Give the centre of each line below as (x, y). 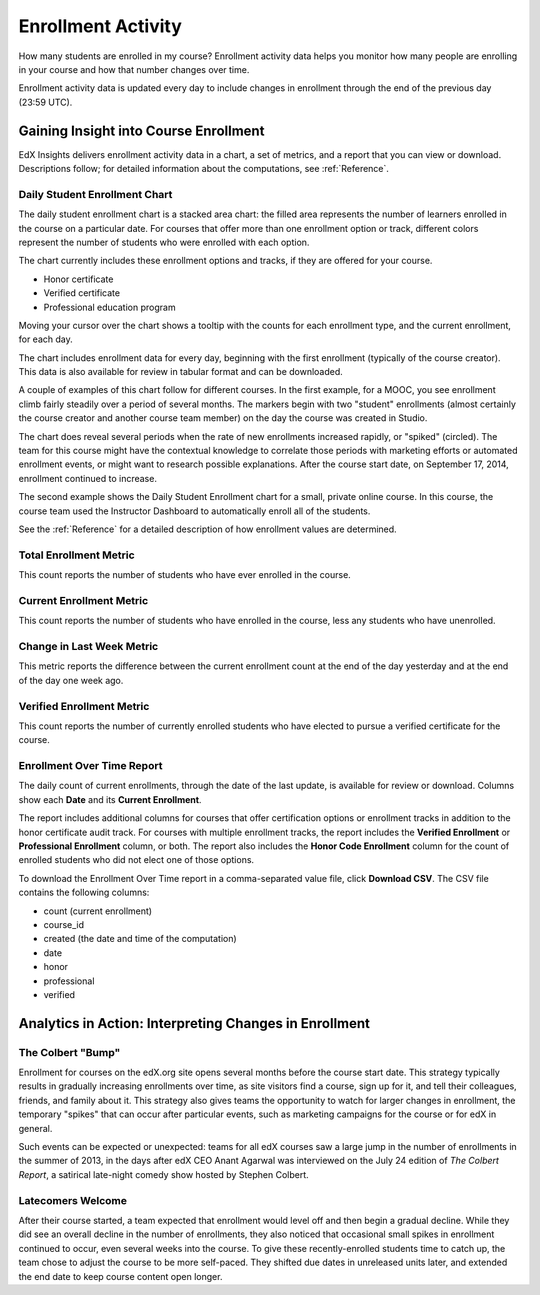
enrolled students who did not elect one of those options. (136, 860)
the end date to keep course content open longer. (120, 1276)
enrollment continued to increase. (87, 478)
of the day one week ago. (71, 680)
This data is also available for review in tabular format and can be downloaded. (181, 372)
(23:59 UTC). (45, 102)
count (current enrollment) (98, 911)
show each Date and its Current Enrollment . (110, 799)
